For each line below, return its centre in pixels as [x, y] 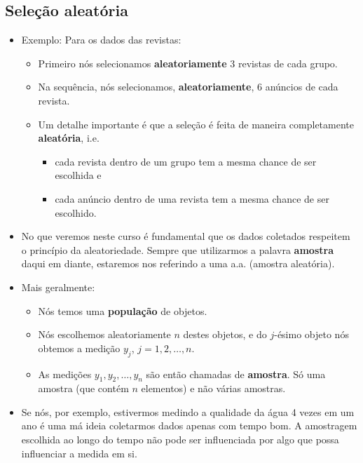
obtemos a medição [79, 348]
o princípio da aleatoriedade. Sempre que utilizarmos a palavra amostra [177, 249]
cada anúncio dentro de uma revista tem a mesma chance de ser [192, 198]
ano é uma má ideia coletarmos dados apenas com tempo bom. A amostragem [189, 425]
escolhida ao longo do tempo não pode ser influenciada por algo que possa [180, 439]
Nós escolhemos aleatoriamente [104, 334]
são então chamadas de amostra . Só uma [236, 374]
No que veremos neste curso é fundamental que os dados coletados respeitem [186, 236]
